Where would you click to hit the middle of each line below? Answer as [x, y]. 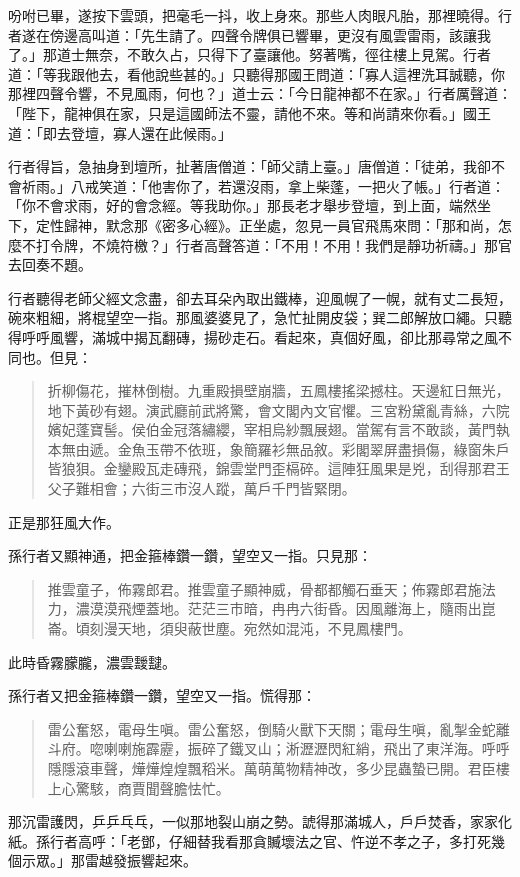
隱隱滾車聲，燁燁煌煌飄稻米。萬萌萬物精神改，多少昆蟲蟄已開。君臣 [271, 768]
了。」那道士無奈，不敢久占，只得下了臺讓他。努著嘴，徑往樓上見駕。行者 [249, 54]
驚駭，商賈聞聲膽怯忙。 [152, 787]
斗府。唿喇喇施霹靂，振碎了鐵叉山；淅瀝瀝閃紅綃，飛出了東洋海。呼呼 [278, 748]
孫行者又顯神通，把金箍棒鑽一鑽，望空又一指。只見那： [190, 555]
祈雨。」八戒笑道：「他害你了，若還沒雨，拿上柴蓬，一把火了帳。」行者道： [263, 185]
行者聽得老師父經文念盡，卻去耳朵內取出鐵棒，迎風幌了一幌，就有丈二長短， [260, 297]
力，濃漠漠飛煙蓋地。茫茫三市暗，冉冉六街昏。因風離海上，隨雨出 [264, 608]
